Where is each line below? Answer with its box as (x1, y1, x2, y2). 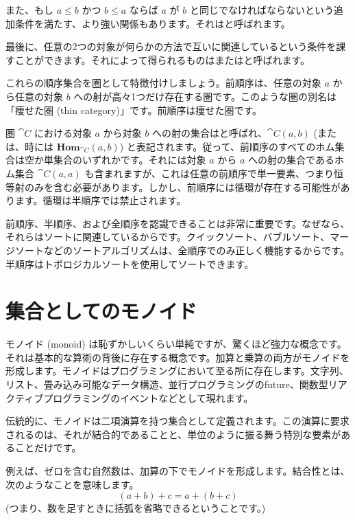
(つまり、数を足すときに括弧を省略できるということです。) (5, 501, 266, 515)
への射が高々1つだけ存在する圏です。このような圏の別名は (73, 89, 336, 103)
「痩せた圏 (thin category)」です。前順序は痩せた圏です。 (5, 102, 262, 117)
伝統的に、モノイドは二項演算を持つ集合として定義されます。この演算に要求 (5, 414, 350, 428)
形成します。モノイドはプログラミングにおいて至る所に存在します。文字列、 (5, 363, 349, 378)
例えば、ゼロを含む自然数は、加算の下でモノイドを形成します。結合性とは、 (5, 463, 350, 477)
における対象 (34, 126, 92, 140)
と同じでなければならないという (189, 3, 334, 16)
